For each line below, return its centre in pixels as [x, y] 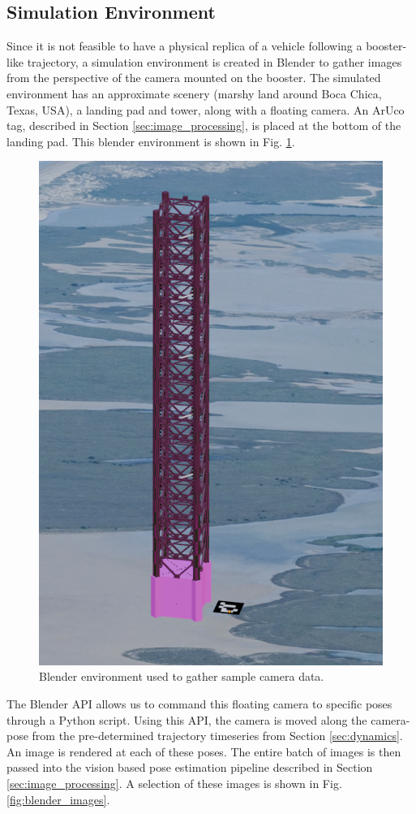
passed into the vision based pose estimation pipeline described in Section [190, 767]
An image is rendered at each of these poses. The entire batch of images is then [204, 751]
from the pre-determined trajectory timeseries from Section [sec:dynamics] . [217, 736]
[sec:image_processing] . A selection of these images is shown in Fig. [174, 784]
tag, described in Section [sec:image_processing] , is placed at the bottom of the [204, 126]
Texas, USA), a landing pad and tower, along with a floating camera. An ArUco [206, 109]
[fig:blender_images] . [58, 799]
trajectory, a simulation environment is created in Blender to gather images [214, 61]
